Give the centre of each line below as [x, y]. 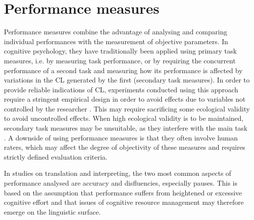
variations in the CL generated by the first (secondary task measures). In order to [127, 80]
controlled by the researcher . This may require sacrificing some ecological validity [127, 108]
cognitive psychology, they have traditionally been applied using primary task [120, 51]
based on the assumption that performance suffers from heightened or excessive [123, 192]
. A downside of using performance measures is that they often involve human [121, 137]
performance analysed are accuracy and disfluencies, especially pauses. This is [121, 183]
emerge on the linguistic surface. [52, 211]
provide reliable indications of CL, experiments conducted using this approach [121, 89]
